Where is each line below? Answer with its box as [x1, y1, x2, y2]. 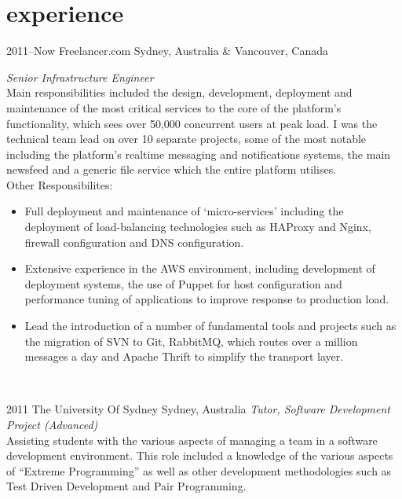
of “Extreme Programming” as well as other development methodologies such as [6, 462, 392, 479]
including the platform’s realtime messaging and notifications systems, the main [6, 145, 391, 162]
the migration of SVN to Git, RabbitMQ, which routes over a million [24, 332, 358, 349]
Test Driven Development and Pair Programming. [6, 478, 247, 494]
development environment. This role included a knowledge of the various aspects [6, 447, 393, 464]
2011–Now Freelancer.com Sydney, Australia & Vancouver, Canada [6, 42, 328, 59]
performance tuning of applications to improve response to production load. [24, 291, 389, 307]
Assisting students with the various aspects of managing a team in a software [6, 431, 378, 448]
